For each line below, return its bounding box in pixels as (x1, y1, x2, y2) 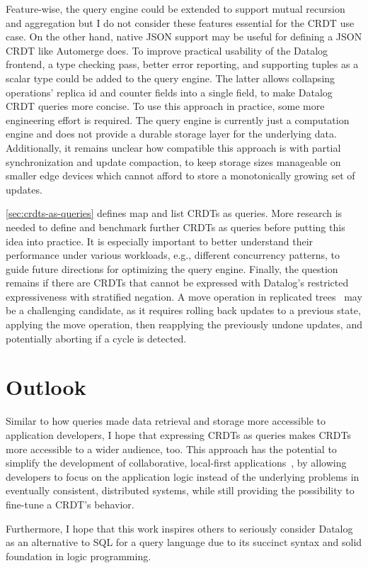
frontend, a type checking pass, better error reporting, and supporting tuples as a (6, 57, 359, 72)
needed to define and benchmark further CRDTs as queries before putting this (6, 219, 345, 234)
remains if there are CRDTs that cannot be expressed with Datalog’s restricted (6, 275, 349, 290)
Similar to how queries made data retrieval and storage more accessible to (6, 413, 326, 428)
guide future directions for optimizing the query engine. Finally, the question (6, 261, 338, 276)
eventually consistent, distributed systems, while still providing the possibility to (6, 483, 355, 498)
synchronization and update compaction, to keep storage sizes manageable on (6, 154, 341, 169)
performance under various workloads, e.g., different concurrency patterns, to (6, 247, 340, 262)
